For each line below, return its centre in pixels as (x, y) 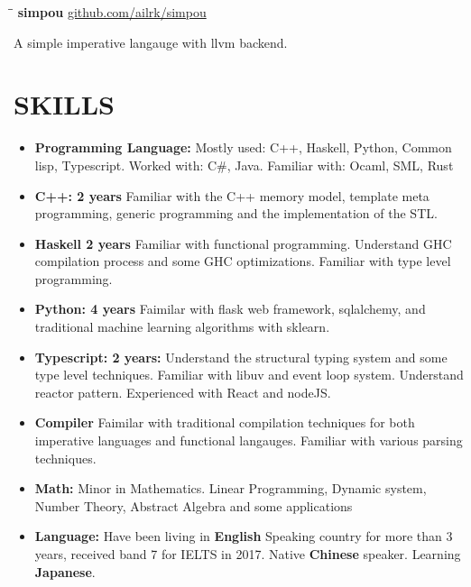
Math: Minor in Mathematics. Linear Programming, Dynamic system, (231, 488)
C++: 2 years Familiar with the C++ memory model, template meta (232, 195)
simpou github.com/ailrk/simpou (112, 12)
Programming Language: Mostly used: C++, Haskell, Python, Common (243, 147)
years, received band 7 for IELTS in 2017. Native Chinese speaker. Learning (248, 554)
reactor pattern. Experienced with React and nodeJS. (183, 392)
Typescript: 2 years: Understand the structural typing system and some (241, 357)
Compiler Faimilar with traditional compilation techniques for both (225, 422)
